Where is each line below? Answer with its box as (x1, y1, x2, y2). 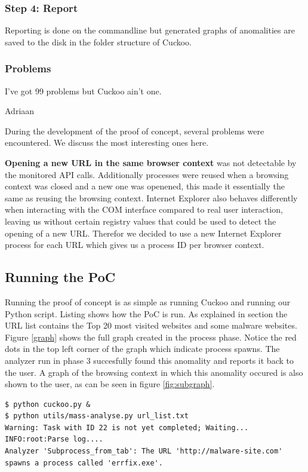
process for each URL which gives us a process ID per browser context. (5, 238, 264, 251)
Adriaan (5, 105, 35, 117)
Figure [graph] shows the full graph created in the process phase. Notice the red (5, 330, 297, 343)
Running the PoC (5, 268, 116, 286)
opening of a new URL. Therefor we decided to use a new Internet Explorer (5, 226, 282, 239)
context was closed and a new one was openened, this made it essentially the (5, 180, 285, 192)
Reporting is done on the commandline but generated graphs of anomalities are (5, 24, 295, 36)
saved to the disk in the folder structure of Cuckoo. (5, 35, 192, 48)
